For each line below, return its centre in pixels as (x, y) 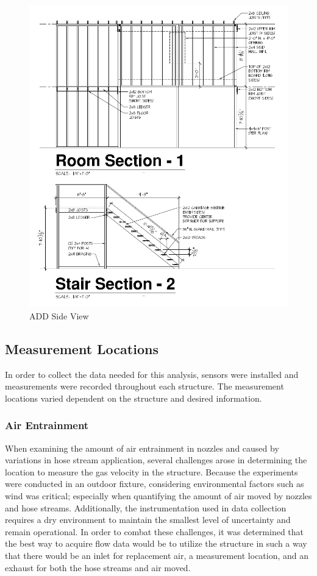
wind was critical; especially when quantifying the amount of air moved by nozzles (158, 496)
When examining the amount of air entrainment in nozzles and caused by (142, 448)
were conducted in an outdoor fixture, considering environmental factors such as (155, 484)
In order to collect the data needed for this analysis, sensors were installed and (152, 374)
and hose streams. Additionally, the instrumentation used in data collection (146, 507)
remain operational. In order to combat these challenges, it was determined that (155, 531)
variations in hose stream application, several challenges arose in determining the (156, 460)
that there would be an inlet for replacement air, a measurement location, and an (157, 555)
